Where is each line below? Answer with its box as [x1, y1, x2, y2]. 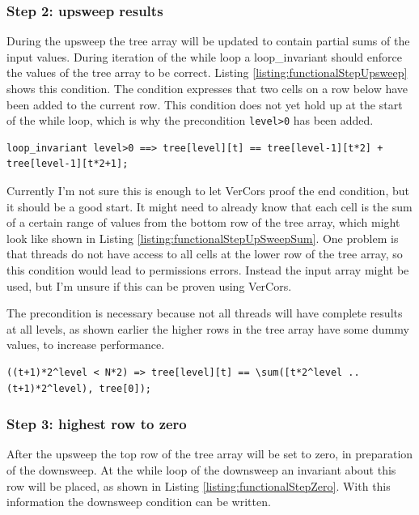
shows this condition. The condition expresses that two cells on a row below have [6, 80, 408, 96]
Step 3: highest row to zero [6, 414, 187, 434]
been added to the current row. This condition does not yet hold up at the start [6, 96, 403, 113]
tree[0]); [99, 382, 151, 394]
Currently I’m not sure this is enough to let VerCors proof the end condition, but [6, 182, 409, 199]
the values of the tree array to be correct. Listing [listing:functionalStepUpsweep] [6, 64, 408, 81]
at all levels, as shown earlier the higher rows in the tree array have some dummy [6, 320, 409, 337]
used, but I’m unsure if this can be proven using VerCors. [6, 277, 292, 294]
